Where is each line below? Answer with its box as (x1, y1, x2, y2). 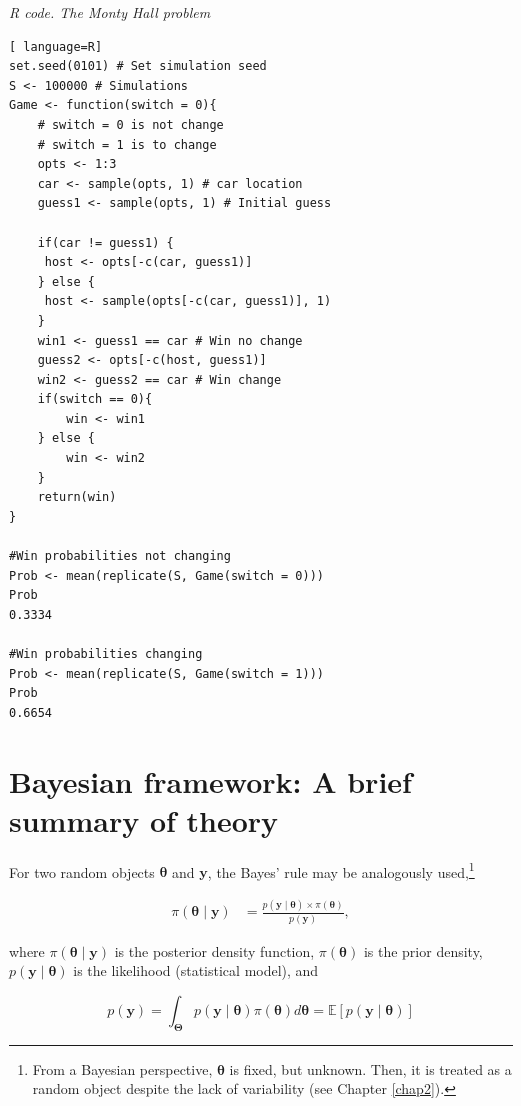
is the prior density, (363, 940, 483, 961)
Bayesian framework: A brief (9, 760, 412, 801)
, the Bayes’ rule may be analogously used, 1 (207, 858, 475, 882)
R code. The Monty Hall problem (9, 2, 211, 22)
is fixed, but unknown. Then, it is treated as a (229, 1058, 512, 1079)
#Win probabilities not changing (9, 549, 231, 564)
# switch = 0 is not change (37, 117, 224, 132)
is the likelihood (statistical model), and (73, 960, 319, 981)
